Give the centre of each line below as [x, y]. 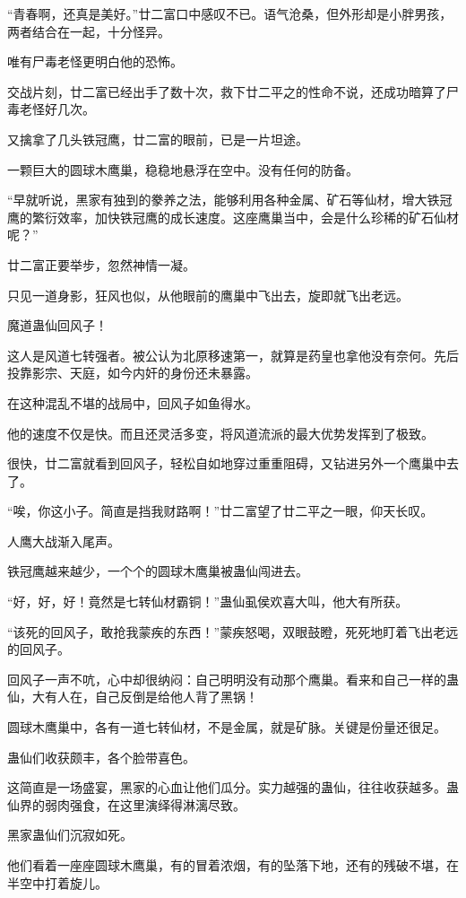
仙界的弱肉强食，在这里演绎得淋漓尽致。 [126, 804]
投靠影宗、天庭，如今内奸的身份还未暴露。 [133, 373]
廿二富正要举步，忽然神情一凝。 [101, 264]
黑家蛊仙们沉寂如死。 [70, 835]
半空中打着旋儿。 [57, 882]
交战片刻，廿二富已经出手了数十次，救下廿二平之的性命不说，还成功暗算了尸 [233, 91]
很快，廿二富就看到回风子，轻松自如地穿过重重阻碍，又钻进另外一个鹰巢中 [227, 463]
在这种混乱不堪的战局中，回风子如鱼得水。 [133, 402]
